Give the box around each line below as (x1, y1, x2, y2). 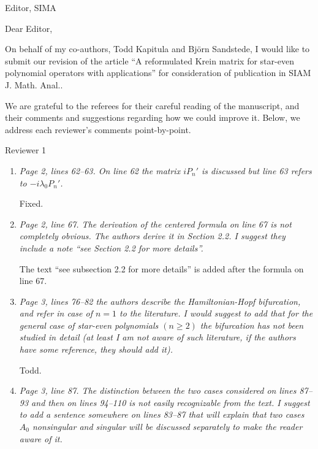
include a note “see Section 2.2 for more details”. (19, 241, 203, 254)
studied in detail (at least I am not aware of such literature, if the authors (19, 331, 296, 343)
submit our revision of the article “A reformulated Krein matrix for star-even (5, 54, 294, 67)
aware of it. (19, 432, 62, 445)
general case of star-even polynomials (19, 318, 159, 331)
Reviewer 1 (5, 144, 47, 156)
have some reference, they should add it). (19, 343, 173, 356)
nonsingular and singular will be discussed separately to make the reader (32, 420, 303, 433)
